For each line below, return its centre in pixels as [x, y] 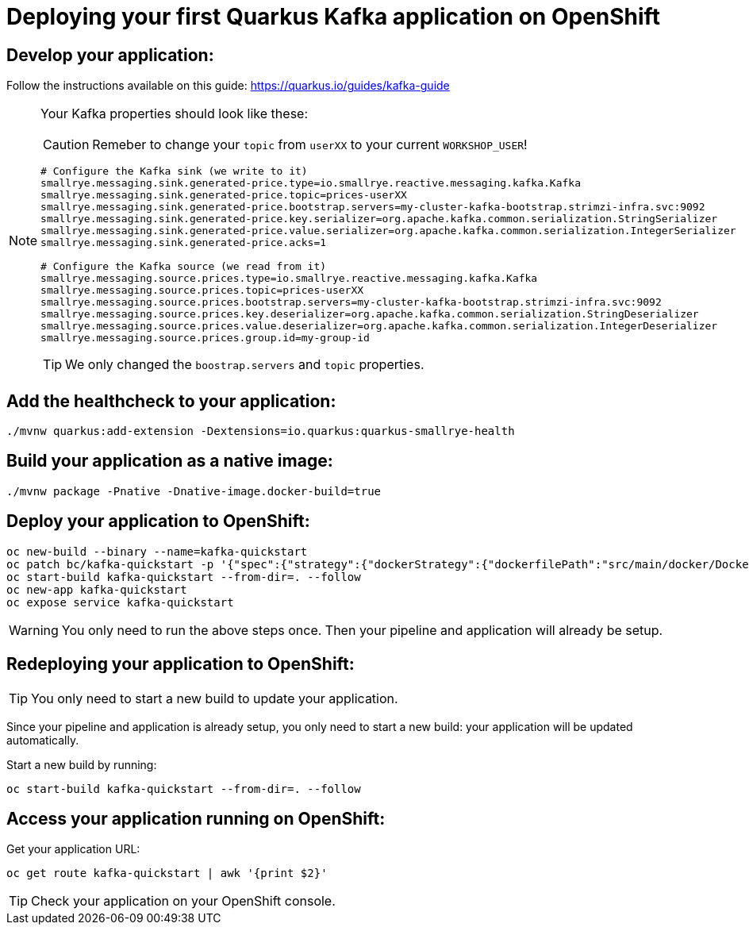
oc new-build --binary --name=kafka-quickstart [157, 551]
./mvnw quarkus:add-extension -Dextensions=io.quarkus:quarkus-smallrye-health [261, 431]
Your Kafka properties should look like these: [175, 114]
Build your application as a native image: [170, 461]
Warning [34, 630]
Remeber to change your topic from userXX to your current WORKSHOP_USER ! [310, 145]
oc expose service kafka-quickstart [120, 602]
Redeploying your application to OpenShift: [181, 664]
